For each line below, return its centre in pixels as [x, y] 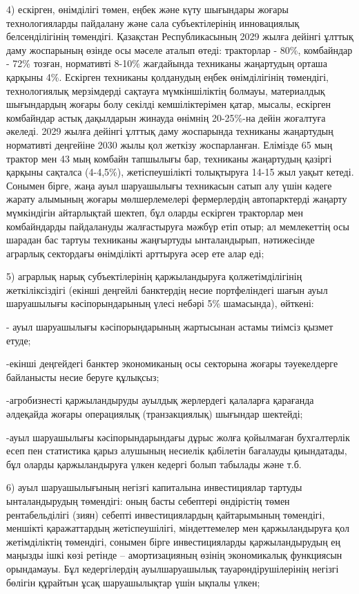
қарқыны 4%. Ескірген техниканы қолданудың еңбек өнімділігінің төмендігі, [167, 76]
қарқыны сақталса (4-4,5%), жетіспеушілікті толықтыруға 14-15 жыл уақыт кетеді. [180, 172]
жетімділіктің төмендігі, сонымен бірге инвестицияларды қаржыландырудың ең [174, 541]
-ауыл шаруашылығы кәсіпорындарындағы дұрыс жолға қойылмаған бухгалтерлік [178, 437]
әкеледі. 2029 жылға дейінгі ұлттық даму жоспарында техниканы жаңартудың [170, 131]
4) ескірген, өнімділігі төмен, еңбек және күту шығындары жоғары [147, 9]
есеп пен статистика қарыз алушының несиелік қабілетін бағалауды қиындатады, [177, 451]
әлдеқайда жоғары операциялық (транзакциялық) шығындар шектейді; [155, 414]
